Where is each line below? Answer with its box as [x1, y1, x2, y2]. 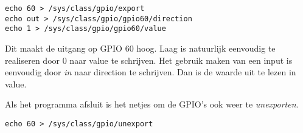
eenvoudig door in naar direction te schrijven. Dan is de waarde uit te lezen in [5, 66, 296, 78]
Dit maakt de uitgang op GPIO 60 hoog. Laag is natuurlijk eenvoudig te [5, 41, 276, 54]
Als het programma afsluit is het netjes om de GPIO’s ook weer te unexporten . [5, 98, 299, 111]
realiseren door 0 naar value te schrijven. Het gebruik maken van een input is [5, 53, 293, 66]
